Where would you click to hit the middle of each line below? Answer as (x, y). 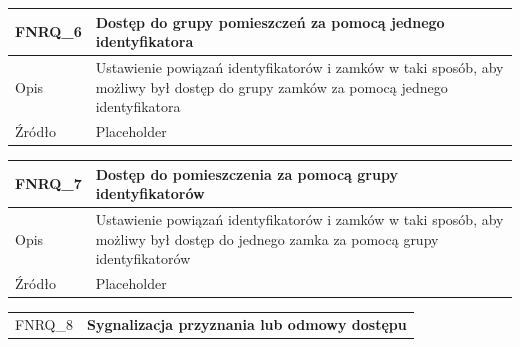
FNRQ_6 (48, 31)
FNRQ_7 (48, 183)
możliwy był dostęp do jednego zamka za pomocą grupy (267, 238)
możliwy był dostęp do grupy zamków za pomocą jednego (271, 86)
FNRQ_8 (44, 323)
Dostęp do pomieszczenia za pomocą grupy (246, 173)
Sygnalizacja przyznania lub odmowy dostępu (246, 323)
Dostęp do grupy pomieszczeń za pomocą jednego (270, 21)
